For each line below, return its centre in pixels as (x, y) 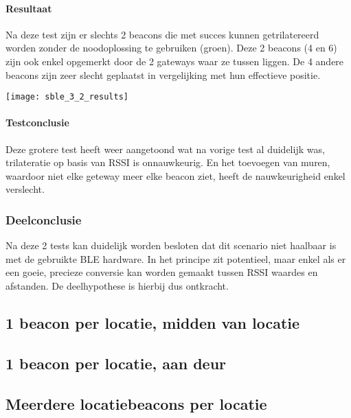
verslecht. (25, 189)
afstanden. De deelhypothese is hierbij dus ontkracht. (117, 286)
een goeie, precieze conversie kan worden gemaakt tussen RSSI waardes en (162, 272)
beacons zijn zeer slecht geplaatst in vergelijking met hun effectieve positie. (163, 74)
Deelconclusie (44, 219)
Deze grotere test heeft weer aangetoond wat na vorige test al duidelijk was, (165, 149)
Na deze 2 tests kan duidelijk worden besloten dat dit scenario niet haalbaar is (171, 245)
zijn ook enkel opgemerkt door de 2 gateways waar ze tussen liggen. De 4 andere (175, 61)
